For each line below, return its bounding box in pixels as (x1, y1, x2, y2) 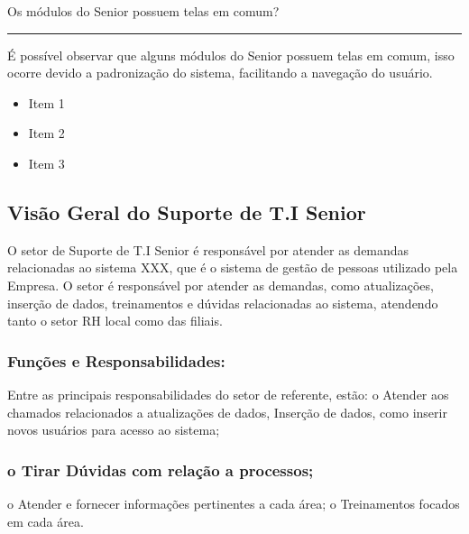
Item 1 (28, 93, 65, 112)
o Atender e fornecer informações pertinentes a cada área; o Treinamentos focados (7, 493, 460, 512)
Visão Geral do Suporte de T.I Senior (7, 198, 366, 226)
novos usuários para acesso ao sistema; (7, 420, 220, 439)
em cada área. (7, 511, 84, 530)
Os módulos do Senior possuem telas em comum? (7, 2, 280, 20)
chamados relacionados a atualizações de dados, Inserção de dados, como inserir (7, 402, 447, 421)
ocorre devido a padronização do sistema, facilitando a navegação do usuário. (7, 63, 433, 82)
